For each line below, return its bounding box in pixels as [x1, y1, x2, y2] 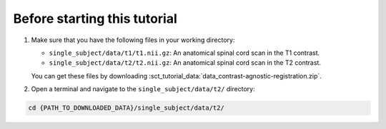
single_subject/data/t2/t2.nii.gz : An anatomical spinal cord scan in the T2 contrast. [49, 58, 322, 67]
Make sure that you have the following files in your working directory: [31, 36, 235, 44]
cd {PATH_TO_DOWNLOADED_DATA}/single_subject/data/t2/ [28, 104, 224, 112]
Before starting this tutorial [13, 11, 178, 26]
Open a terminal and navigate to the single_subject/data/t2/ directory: [31, 85, 255, 93]
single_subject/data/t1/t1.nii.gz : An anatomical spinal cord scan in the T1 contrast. [49, 48, 320, 57]
